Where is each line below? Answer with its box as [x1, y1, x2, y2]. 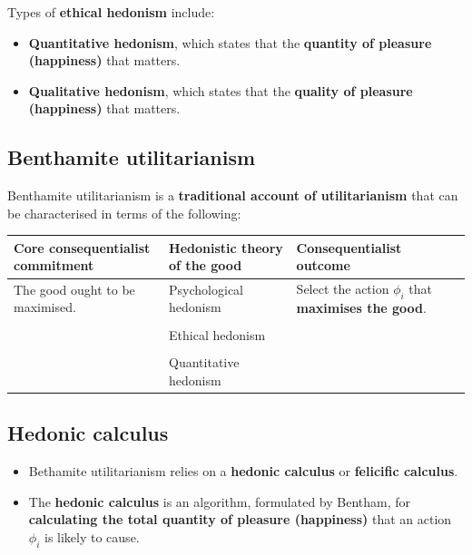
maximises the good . [296, 298, 427, 317]
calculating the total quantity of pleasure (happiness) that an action [28, 510, 452, 529]
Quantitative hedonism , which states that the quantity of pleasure [28, 33, 432, 52]
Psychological [169, 279, 243, 298]
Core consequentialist [14, 238, 151, 257]
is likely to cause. [44, 527, 140, 546]
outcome [296, 256, 350, 275]
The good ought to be [14, 279, 135, 298]
